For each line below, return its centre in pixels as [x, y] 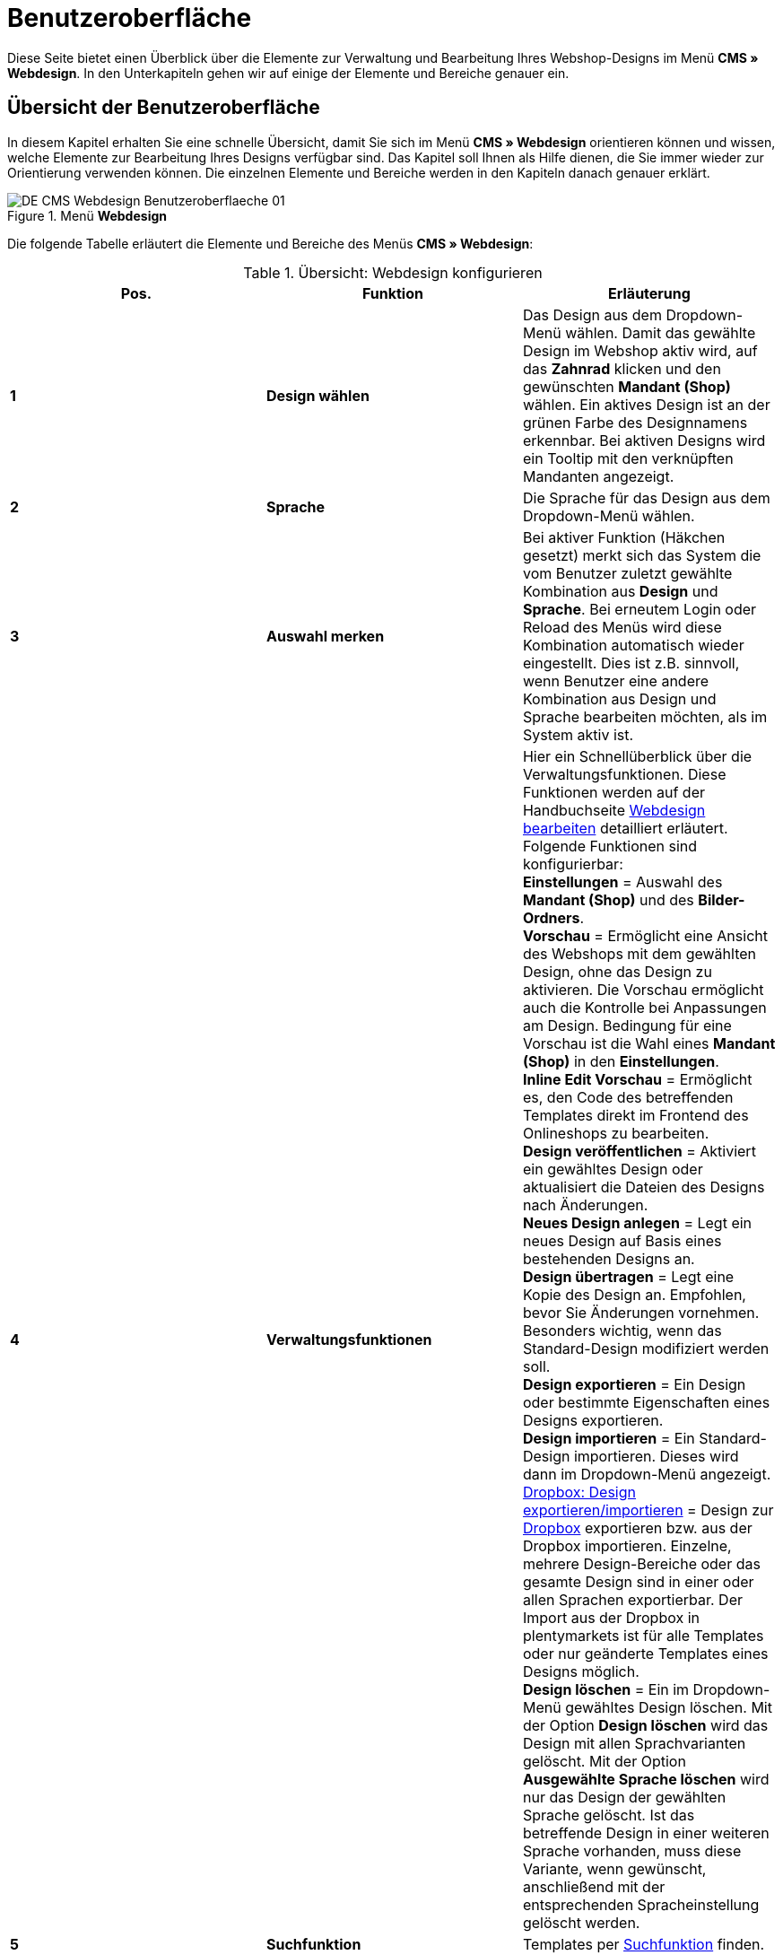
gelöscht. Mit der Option [604, 1761]
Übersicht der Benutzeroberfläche [164, 108]
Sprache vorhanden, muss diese [632, 1850]
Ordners [551, 917]
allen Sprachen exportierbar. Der [632, 1599]
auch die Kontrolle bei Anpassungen [644, 1007]
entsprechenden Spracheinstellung [641, 1904]
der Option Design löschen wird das [645, 1725]
